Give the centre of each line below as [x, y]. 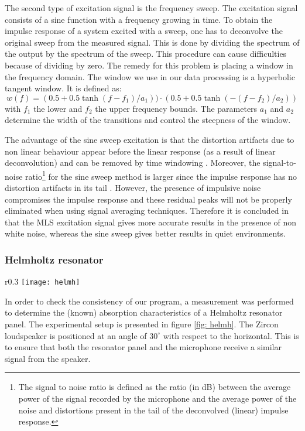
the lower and [58, 108]
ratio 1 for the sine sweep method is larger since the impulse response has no [161, 175]
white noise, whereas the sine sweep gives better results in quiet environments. [145, 233]
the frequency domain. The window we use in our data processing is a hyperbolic [150, 76]
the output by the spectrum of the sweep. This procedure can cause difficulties [146, 54]
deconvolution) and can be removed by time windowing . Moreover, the [133, 163]
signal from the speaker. [48, 358]
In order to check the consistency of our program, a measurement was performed [149, 301]
